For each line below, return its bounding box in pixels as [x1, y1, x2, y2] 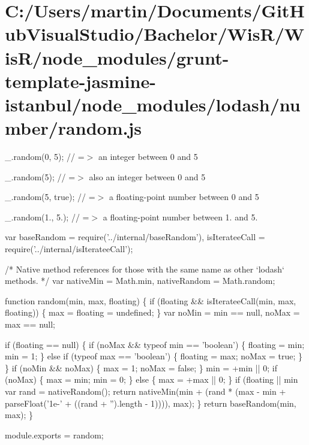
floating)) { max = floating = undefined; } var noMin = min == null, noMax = [5, 306, 300, 319]
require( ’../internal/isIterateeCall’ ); [5, 243, 133, 255]
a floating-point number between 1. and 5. [103, 210, 258, 223]
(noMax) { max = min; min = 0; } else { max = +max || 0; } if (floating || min [5, 373, 298, 386]
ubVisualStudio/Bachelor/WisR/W [5, 22, 305, 46]
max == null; [5, 318, 56, 330]
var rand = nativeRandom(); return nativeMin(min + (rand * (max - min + [5, 385, 286, 397]
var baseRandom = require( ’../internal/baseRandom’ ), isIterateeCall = [5, 231, 265, 243]
